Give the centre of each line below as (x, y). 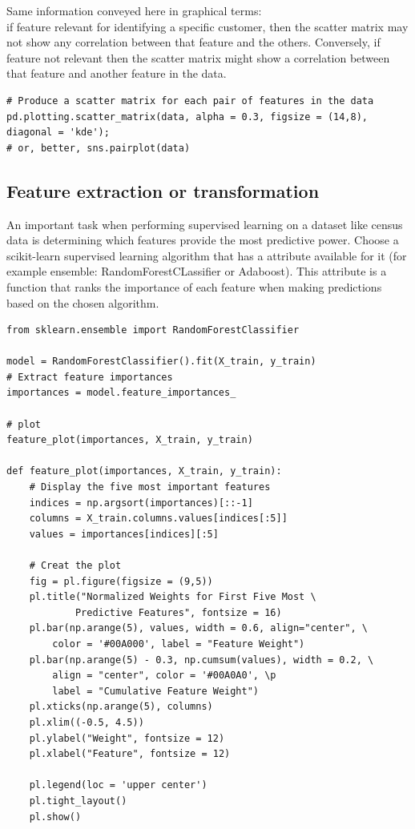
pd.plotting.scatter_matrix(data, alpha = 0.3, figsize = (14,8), (187, 117)
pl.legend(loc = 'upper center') (118, 785)
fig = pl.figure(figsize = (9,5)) (121, 581)
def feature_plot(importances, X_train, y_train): (144, 471)
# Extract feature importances (90, 377)
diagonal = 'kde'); (58, 133)
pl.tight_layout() (78, 801)
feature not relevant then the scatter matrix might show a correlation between (198, 57)
